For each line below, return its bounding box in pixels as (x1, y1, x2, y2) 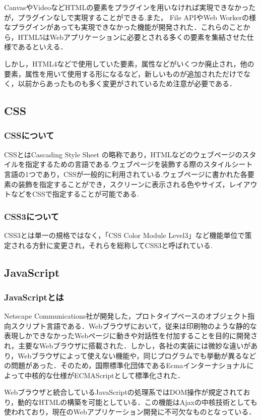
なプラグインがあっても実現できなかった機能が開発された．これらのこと (4, 22, 243, 32)
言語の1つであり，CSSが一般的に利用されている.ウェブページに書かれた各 (4, 168, 247, 179)
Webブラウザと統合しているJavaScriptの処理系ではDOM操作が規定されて (4, 387, 243, 397)
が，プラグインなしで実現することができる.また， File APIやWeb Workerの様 (4, 12, 256, 22)
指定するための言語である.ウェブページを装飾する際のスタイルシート (25, 159, 253, 169)
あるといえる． (18, 41, 68, 52)
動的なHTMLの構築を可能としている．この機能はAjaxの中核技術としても (18, 396, 257, 407)
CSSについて (4, 129, 54, 142)
